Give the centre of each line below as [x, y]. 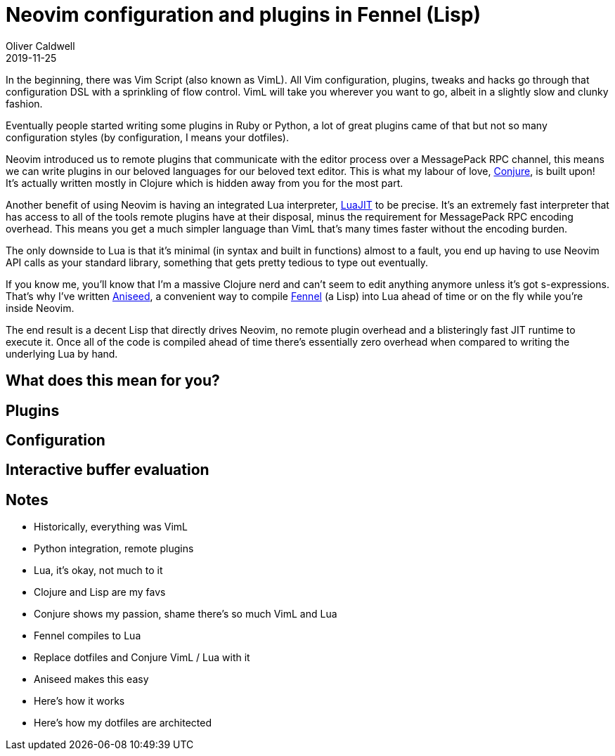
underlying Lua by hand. [62, 353]
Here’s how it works [79, 701]
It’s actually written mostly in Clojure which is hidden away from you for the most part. [205, 183]
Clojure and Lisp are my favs [100, 592]
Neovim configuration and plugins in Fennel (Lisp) [244, 15]
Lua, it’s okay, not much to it [98, 571]
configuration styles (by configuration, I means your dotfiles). [147, 137]
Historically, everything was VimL [111, 527]
